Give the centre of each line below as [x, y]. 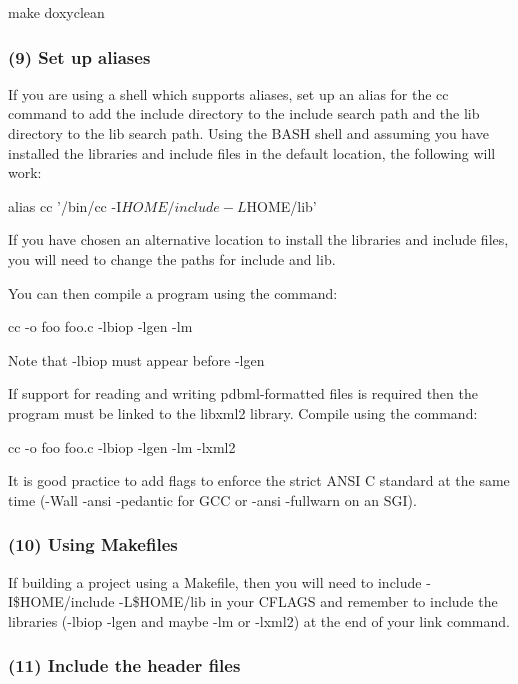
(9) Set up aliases [79, 56]
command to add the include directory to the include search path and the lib [244, 113]
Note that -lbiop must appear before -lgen [136, 359]
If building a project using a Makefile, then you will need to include [215, 581]
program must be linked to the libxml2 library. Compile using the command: [243, 412]
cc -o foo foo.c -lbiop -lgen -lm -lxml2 [122, 446]
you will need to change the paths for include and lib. [172, 258]
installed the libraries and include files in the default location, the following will [252, 152]
